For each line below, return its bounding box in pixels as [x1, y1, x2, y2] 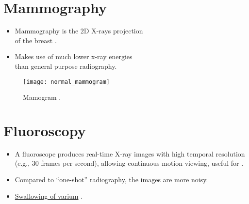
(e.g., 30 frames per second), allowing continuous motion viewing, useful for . [15, 158, 244, 168]
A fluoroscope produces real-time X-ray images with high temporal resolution [15, 148, 245, 158]
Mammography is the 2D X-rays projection [15, 26, 143, 36]
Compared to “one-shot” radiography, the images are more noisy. [15, 174, 208, 185]
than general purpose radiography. [15, 61, 117, 71]
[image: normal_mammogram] [23, 78, 110, 85]
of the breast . [15, 35, 57, 45]
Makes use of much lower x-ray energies [15, 51, 133, 62]
